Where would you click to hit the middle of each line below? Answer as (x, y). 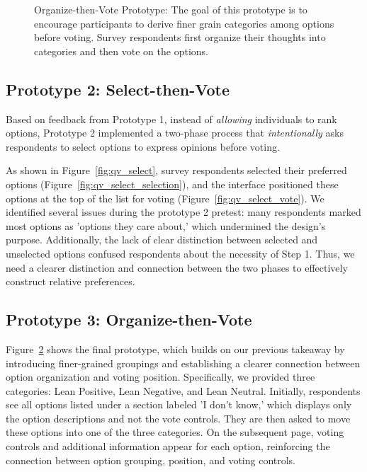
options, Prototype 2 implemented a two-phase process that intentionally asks (175, 133)
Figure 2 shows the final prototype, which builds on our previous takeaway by (175, 349)
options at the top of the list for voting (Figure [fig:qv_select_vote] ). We (165, 198)
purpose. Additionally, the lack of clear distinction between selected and (162, 240)
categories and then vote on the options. (121, 51)
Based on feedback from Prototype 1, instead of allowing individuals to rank (171, 119)
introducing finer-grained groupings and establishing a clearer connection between (183, 363)
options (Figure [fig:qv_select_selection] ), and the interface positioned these (172, 184)
